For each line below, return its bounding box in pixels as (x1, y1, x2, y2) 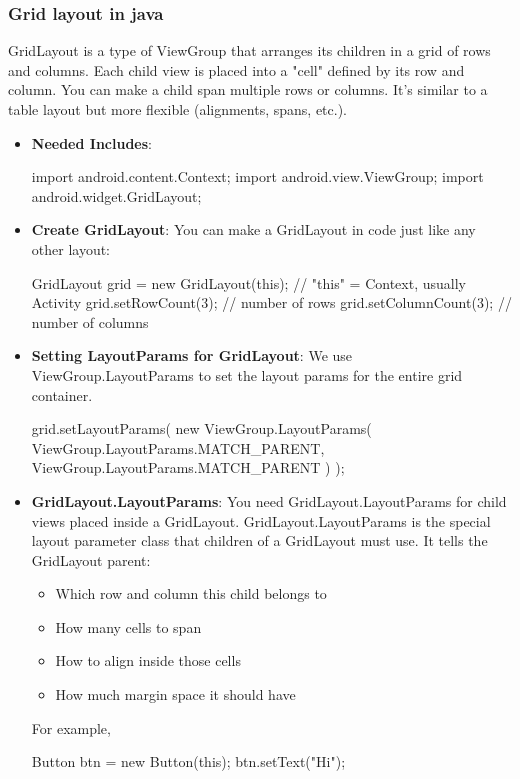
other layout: (31, 238, 111, 259)
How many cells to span (55, 616, 202, 637)
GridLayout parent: (31, 549, 151, 570)
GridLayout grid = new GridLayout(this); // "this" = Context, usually (31, 272, 466, 293)
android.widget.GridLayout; (31, 185, 202, 206)
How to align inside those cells (55, 650, 241, 671)
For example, (31, 717, 111, 738)
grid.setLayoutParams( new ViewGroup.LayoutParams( (31, 418, 372, 439)
